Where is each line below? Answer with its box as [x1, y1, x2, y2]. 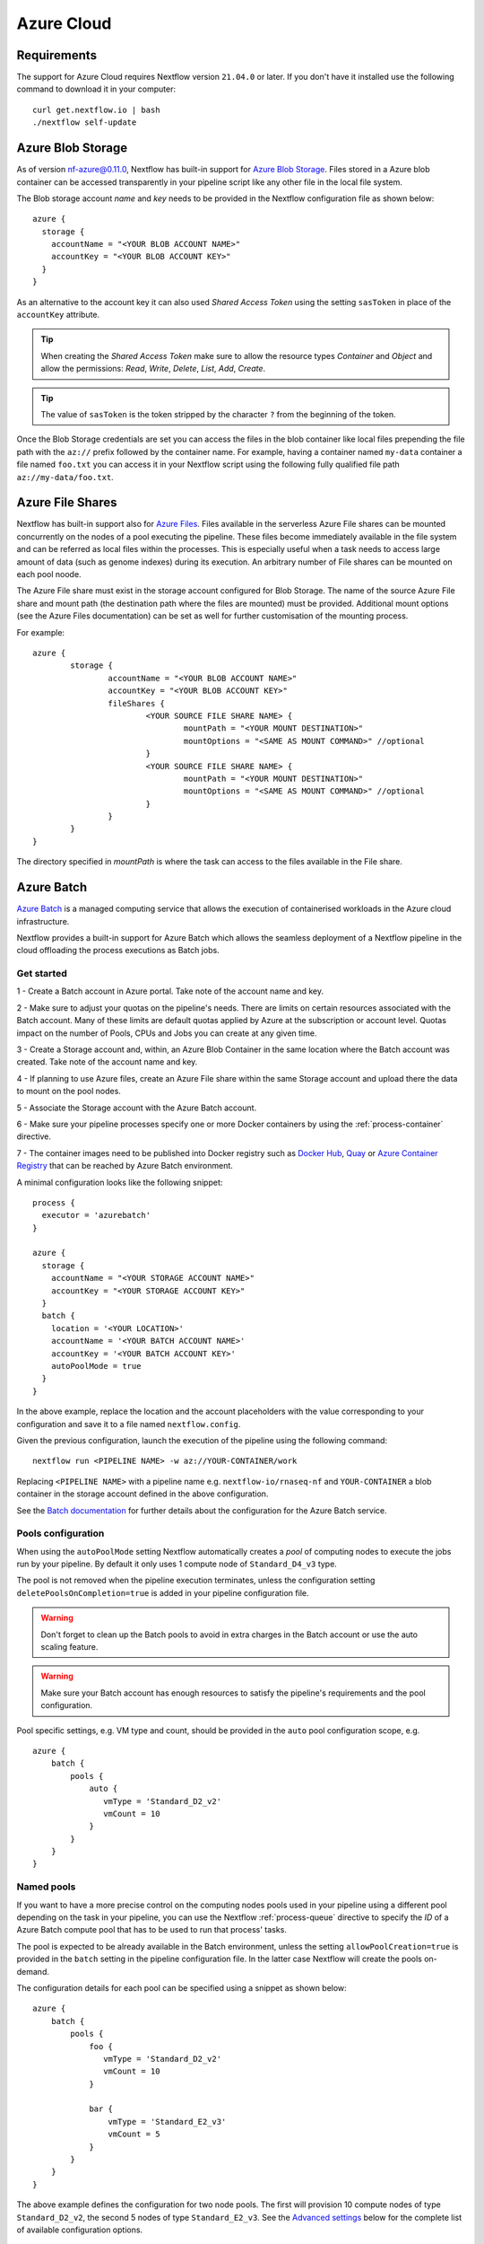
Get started [16, 968, 67, 980]
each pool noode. [16, 569, 82, 580]
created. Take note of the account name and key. [16, 1056, 198, 1067]
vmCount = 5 [108, 2129, 160, 2140]
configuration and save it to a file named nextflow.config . [16, 1418, 241, 1429]
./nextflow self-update [32, 118, 137, 127]
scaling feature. [40, 1642, 99, 1652]
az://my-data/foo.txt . [16, 471, 114, 482]
